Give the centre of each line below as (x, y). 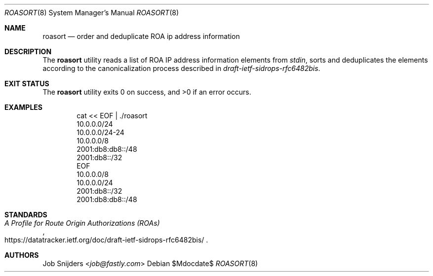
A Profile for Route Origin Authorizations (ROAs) (82, 223)
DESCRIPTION (28, 52)
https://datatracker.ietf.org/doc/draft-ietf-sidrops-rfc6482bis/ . (106, 240)
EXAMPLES (23, 107)
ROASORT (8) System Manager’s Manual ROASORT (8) (92, 13)
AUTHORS (22, 255)
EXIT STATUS (27, 84)
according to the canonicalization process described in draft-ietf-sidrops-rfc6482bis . (181, 68)
